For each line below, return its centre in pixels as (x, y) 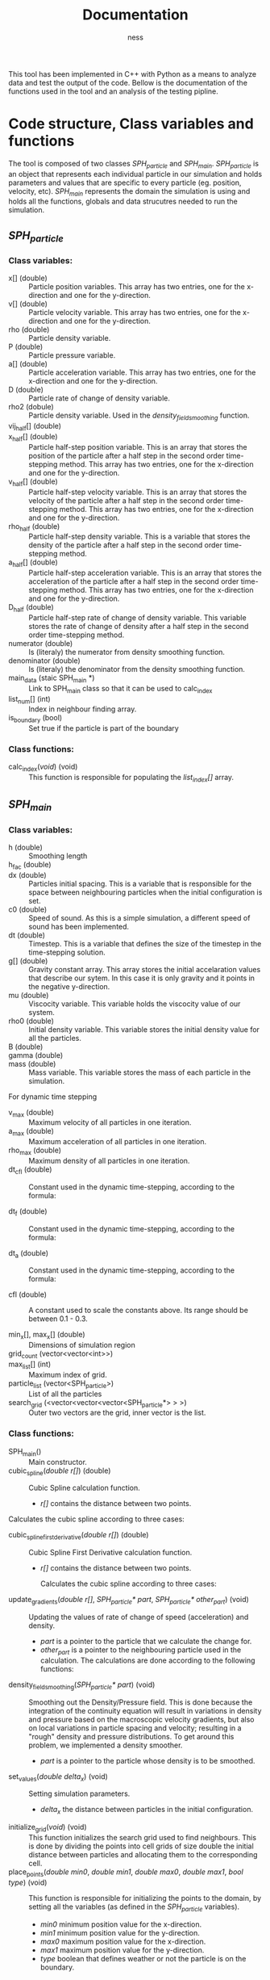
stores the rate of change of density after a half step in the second (139, 626)
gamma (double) (36, 1055)
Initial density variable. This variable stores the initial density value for (144, 1029)
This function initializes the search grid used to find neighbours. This (142, 1837)
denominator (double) (44, 661)
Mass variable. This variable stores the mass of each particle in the (140, 1072)
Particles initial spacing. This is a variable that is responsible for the (140, 883)
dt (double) (27, 935)
